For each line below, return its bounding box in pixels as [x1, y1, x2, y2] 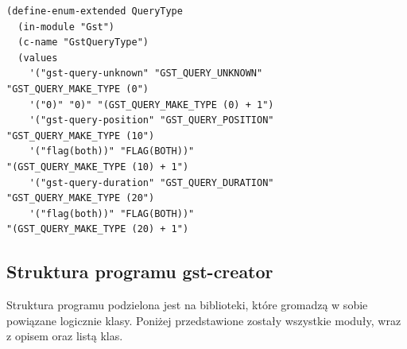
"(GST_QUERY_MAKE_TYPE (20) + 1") [6, 223, 189, 235]
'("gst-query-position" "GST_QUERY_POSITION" [29, 114, 274, 126]
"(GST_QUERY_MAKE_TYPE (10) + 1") [6, 161, 189, 173]
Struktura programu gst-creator [6, 259, 273, 284]
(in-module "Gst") [17, 21, 115, 33]
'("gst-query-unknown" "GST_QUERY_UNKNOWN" [29, 68, 263, 79]
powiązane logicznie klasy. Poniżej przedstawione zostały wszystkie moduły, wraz [6, 312, 401, 328]
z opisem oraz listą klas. [6, 328, 123, 344]
